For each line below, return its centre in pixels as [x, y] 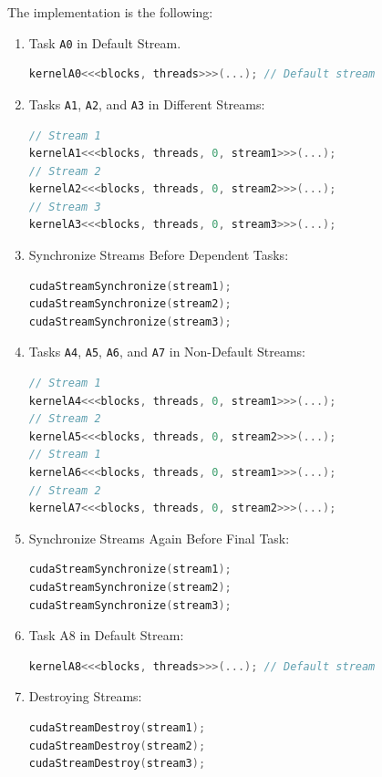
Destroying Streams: [85, 696]
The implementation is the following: [110, 12]
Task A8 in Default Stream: [106, 635]
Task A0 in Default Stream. [105, 42]
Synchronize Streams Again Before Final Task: [159, 538]
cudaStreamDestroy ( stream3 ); [117, 764]
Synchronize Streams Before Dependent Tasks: [159, 255]
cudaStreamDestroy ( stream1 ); [117, 728]
